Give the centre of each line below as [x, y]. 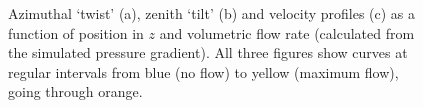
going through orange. [75, 91]
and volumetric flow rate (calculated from [287, 32]
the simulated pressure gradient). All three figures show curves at [208, 52]
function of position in [76, 32]
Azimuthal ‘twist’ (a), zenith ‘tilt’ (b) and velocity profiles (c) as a [212, 13]
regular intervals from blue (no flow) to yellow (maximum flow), [203, 71]
